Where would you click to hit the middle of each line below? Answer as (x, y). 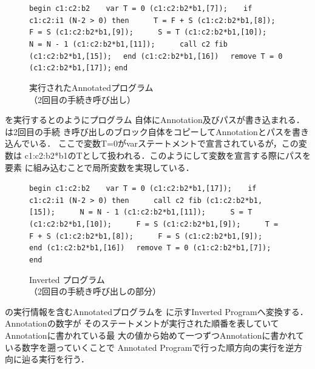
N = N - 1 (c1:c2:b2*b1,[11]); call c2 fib (128, 44)
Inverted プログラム (67, 279)
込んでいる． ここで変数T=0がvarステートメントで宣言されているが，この (152, 143)
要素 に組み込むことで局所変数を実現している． (100, 167)
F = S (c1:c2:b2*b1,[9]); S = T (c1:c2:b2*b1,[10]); (148, 32)
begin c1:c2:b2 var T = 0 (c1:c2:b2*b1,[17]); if (143, 189)
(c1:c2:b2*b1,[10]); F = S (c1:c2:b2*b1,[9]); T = (154, 224)
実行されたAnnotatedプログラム (91, 87)
